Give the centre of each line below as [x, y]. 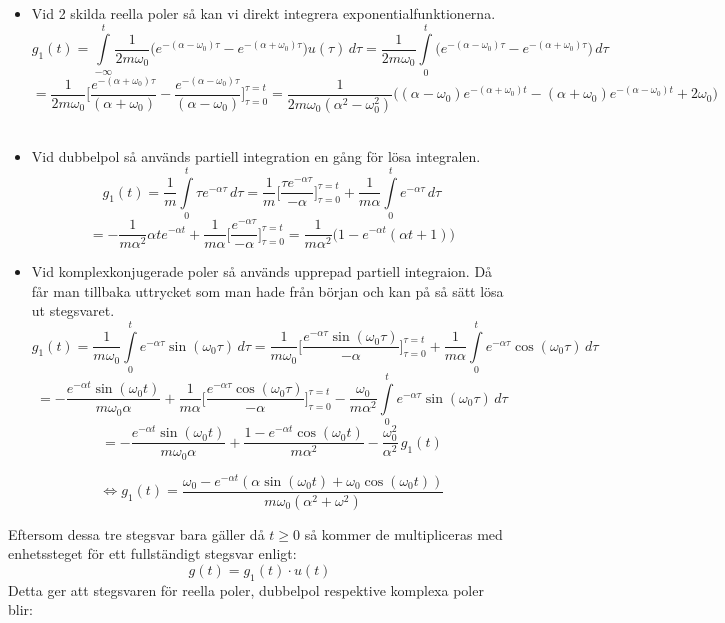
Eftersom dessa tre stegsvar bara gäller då [136, 533]
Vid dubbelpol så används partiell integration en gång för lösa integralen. [256, 156]
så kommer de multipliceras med [403, 533]
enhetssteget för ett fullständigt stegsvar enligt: [152, 553]
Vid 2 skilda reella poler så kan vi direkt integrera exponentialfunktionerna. [263, 13]
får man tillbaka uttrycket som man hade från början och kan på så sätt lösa [267, 290]
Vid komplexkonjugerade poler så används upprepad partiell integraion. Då [262, 271]
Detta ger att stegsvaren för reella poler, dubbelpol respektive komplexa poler [246, 589]
